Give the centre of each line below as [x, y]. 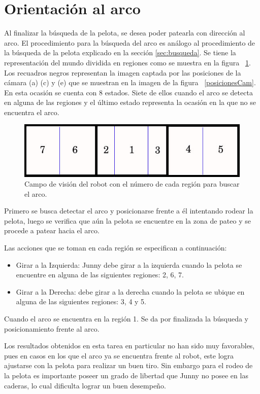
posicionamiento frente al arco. [52, 328]
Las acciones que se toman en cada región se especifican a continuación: [116, 248]
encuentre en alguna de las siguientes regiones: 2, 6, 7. [100, 275]
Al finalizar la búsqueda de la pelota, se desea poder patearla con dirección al [125, 33]
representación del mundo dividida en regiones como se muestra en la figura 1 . [127, 62]
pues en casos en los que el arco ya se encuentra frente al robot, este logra [119, 355]
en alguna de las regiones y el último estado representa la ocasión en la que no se [130, 102]
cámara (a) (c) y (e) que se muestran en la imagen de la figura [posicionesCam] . [130, 82]
